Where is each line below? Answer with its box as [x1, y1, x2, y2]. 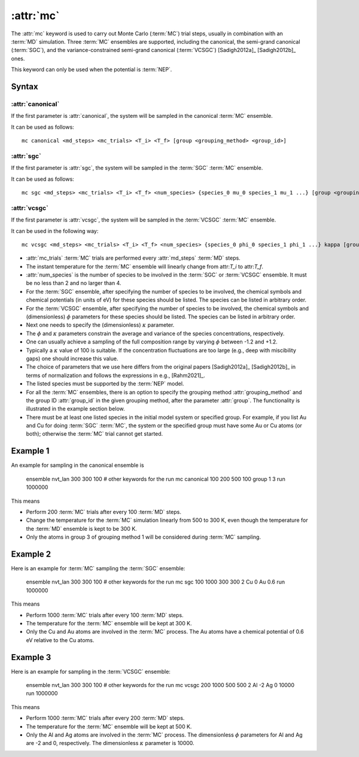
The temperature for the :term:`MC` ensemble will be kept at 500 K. [26, 723, 192, 730]
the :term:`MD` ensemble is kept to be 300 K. [26, 525, 137, 532]
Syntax [11, 81, 38, 92]
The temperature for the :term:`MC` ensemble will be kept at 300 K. [26, 619, 192, 627]
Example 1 [11, 446, 50, 456]
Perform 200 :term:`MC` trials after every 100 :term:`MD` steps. [26, 508, 182, 515]
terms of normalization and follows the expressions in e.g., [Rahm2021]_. [26, 372, 206, 379]
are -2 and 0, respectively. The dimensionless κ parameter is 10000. [26, 740, 194, 747]
